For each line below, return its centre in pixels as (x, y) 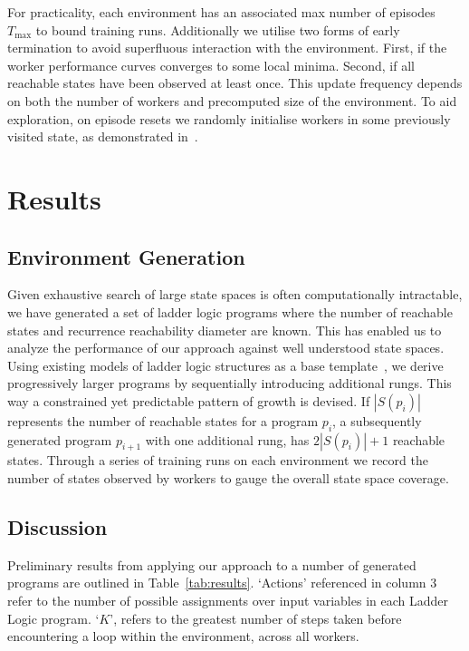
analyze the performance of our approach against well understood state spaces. (226, 348)
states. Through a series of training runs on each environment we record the (218, 460)
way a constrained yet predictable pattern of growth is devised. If (189, 400)
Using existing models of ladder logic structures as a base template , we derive (225, 365)
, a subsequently (377, 420)
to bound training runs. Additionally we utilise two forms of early (218, 29)
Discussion (57, 527)
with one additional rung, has (227, 439)
